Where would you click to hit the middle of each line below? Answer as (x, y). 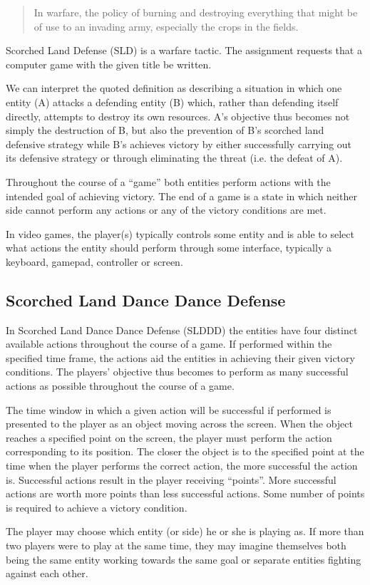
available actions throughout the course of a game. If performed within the (169, 344)
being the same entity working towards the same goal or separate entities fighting (184, 559)
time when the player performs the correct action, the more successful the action (182, 466)
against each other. (47, 573)
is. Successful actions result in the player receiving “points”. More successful (171, 479)
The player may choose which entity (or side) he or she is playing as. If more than (185, 531)
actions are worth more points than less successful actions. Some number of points (185, 493)
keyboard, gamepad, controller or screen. (94, 261)
